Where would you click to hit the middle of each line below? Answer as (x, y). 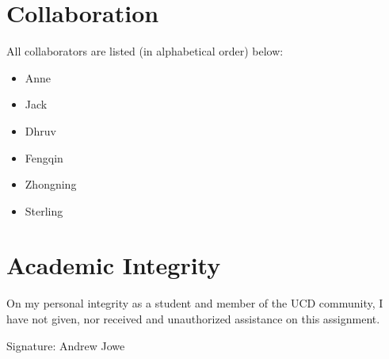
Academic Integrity (114, 265)
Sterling (44, 210)
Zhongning (51, 184)
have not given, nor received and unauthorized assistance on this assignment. (193, 319)
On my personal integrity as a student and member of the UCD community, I (195, 303)
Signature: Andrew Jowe (66, 345)
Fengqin (44, 157)
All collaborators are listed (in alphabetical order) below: (145, 51)
